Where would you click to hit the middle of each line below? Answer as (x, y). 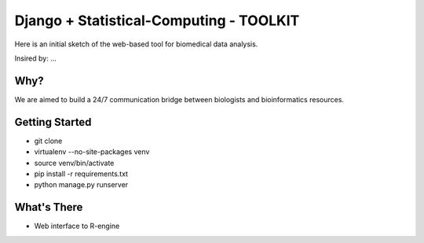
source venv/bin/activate (74, 163)
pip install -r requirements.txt (81, 174)
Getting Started (53, 122)
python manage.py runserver (81, 185)
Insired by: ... (35, 58)
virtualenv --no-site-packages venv (92, 152)
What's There (49, 207)
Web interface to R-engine (77, 226)
